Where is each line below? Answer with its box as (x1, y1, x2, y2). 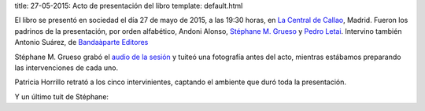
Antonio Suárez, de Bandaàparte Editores (14, 38, 149, 47)
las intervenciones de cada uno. (14, 63, 118, 72)
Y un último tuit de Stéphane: (14, 91, 109, 102)
